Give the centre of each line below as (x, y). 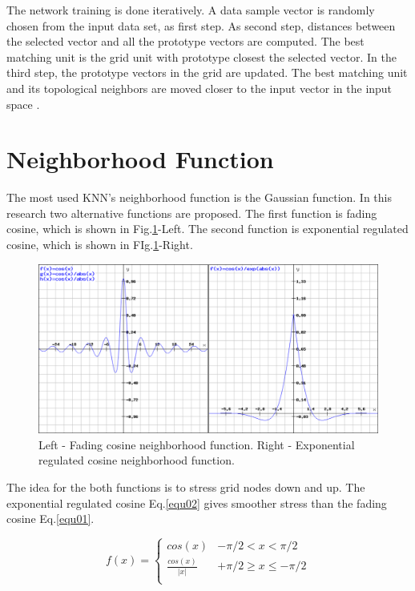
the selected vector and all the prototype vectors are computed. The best (185, 41)
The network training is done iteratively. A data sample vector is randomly (191, 10)
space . (23, 104)
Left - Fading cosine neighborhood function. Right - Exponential (197, 444)
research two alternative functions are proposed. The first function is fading (192, 213)
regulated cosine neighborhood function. (137, 460)
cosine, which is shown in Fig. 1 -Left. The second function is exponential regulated (207, 229)
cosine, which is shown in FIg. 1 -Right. (100, 245)
